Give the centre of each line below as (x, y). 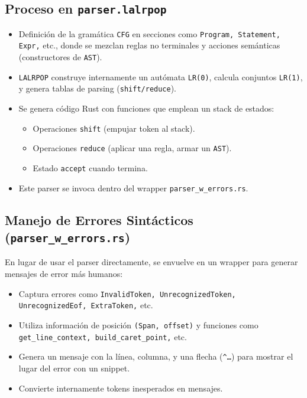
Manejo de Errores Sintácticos (99, 219)
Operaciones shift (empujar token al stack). (114, 128)
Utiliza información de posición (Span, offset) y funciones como (138, 324)
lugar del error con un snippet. (74, 368)
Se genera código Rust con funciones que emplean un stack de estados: (146, 108)
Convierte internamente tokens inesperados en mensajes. (121, 388)
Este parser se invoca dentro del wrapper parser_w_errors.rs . (133, 187)
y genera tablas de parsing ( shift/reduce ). (98, 88)
